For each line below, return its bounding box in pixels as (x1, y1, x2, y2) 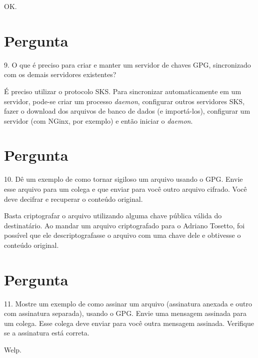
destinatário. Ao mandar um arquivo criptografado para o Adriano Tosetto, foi (4, 220, 245, 230)
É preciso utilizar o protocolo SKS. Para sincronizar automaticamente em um (4, 86, 241, 96)
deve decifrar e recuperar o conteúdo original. (4, 193, 143, 204)
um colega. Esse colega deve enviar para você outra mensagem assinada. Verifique (4, 317, 254, 328)
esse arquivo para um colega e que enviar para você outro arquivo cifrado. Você (4, 184, 247, 194)
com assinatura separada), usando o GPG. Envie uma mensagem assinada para (4, 308, 247, 318)
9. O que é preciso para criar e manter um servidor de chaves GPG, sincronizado (4, 59, 251, 70)
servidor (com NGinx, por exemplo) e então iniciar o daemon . (4, 115, 193, 126)
